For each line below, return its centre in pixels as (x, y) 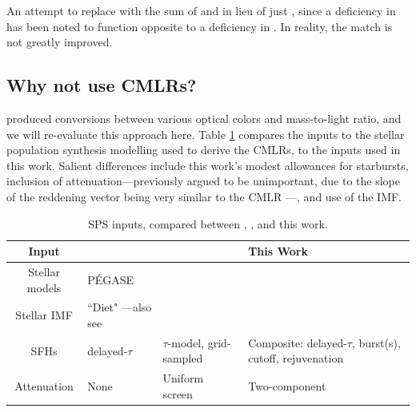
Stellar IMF (44, 315)
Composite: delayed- (298, 342)
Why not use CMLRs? (102, 85)
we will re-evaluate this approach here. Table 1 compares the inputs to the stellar (206, 134)
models (44, 287)
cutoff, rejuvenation (296, 358)
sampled (183, 358)
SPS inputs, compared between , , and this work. (208, 223)
